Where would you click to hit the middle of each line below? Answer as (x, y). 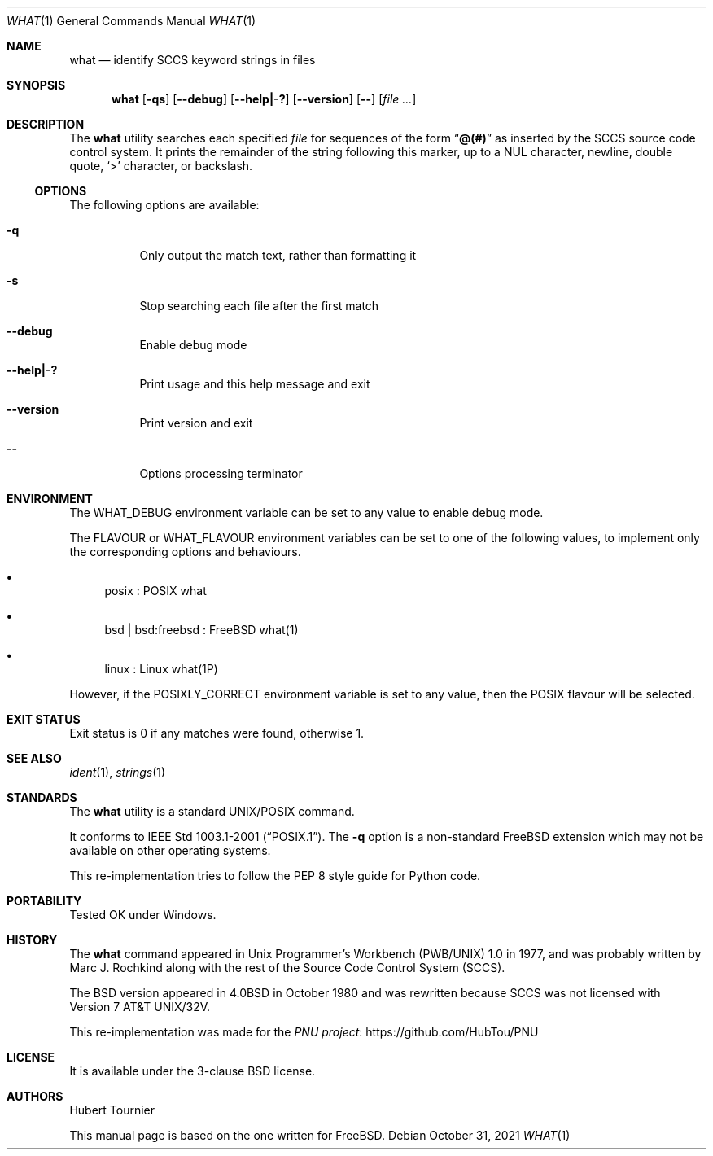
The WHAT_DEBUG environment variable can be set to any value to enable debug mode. (306, 512)
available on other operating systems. (170, 850)
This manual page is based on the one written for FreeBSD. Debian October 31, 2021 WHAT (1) (320, 1135)
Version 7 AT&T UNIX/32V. (140, 1007)
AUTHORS (35, 1096)
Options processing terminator (221, 473)
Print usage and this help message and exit (255, 384)
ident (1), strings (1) (118, 772)
